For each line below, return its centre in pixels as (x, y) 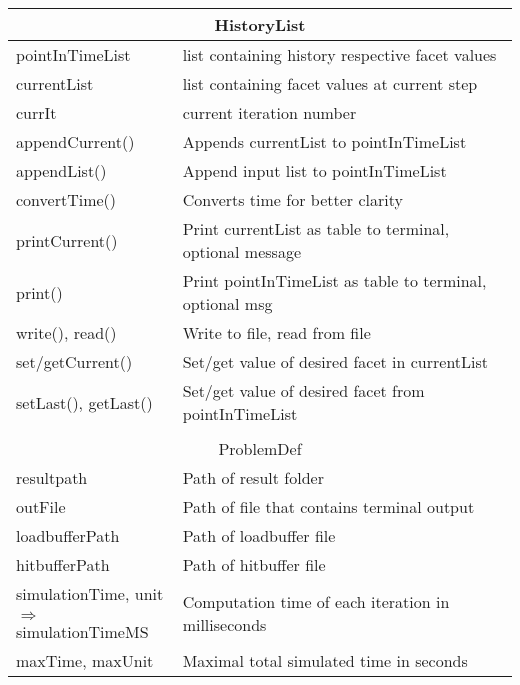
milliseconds (224, 624)
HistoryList (260, 24)
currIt (36, 112)
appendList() (61, 170)
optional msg (227, 303)
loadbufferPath (68, 535)
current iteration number (269, 112)
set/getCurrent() (74, 361)
